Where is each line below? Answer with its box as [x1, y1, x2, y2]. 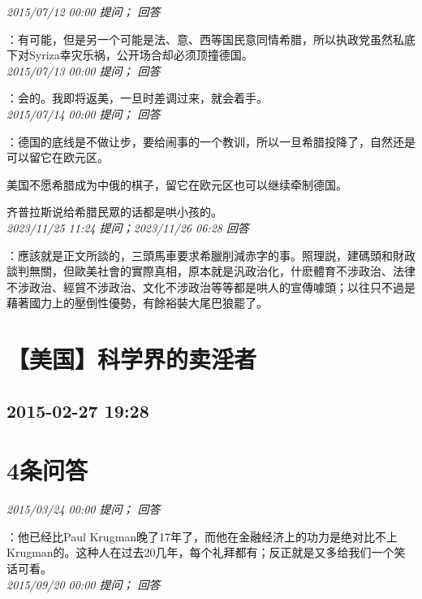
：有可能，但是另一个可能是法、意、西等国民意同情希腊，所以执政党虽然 [6, 30, 393, 47]
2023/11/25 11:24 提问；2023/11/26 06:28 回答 [6, 219, 249, 236]
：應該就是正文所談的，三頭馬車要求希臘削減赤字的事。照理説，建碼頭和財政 [6, 246, 416, 263]
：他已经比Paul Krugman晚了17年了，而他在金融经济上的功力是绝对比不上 [6, 527, 398, 545]
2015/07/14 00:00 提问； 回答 [6, 105, 161, 122]
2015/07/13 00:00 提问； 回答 [6, 62, 161, 79]
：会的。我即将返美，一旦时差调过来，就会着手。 [6, 89, 268, 106]
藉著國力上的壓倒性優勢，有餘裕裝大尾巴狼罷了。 [6, 294, 268, 311]
